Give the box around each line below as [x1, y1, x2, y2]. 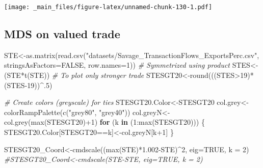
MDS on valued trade [4, 26, 120, 42]
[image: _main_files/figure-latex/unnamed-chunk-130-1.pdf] [4, 4, 213, 11]
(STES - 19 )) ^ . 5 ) [4, 79, 52, 90]
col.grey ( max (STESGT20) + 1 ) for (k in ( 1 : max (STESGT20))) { [4, 117, 205, 127]
